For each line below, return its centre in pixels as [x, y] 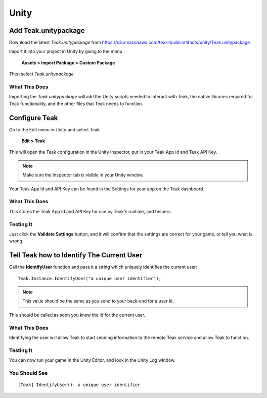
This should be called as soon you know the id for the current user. [77, 315]
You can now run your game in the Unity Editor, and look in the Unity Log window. [92, 360]
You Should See [28, 373]
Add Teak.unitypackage [47, 30]
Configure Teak [34, 118]
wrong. [16, 241]
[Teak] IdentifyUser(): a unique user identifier [79, 385]
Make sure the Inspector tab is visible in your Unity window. [83, 175]
